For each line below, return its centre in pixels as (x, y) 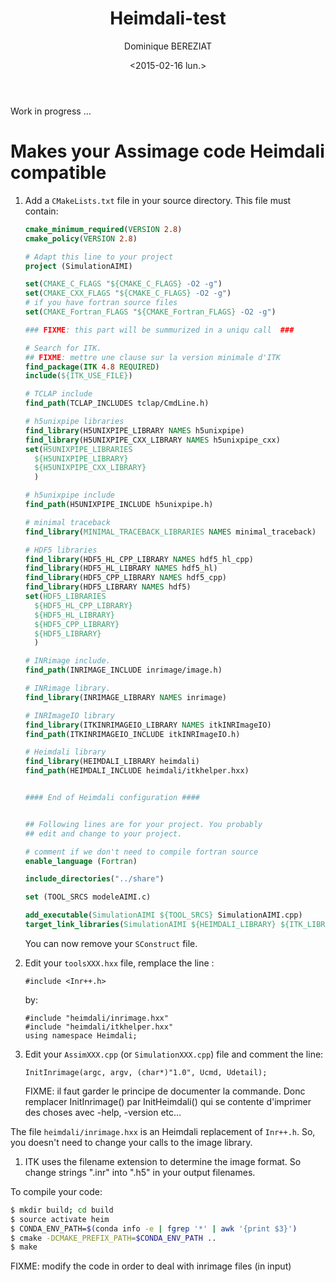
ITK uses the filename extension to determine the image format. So (163, 1161)
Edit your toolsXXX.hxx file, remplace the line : (119, 963)
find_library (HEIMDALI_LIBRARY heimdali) (112, 762)
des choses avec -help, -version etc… (103, 1112)
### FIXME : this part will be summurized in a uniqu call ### (159, 330)
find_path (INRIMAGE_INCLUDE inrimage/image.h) (123, 670)
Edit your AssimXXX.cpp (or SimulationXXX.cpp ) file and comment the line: (174, 1054)
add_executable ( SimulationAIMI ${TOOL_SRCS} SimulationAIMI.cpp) (163, 915)
